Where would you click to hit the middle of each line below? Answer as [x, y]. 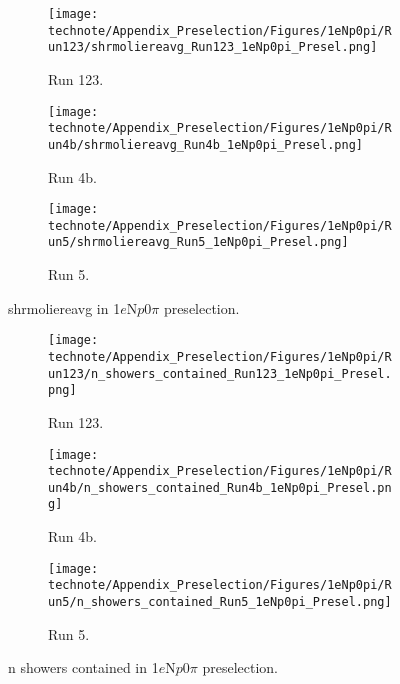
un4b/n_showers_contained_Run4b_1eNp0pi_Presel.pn [220, 487]
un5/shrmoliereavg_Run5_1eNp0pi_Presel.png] [198, 242]
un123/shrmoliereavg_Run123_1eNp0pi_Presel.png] [213, 47]
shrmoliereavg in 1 [64, 307]
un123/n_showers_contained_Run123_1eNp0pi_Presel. [220, 373]
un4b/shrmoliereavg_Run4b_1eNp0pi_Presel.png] [205, 144]
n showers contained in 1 [83, 667]
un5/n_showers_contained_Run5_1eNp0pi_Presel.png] [220, 602]
